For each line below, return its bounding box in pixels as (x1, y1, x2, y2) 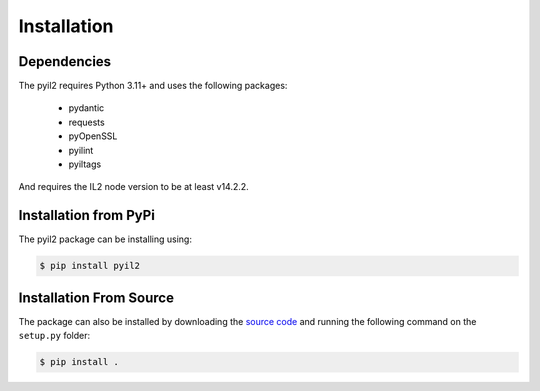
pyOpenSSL (68, 130, 118, 142)
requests (68, 116, 105, 128)
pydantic (68, 102, 105, 114)
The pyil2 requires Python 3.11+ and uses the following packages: (18, 80, 288, 92)
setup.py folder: (18, 330, 90, 342)
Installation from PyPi (18, 207, 155, 224)
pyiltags (68, 158, 102, 170)
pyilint (68, 144, 94, 156)
